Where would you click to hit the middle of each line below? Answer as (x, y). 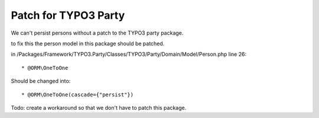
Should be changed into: (41, 81)
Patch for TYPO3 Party (68, 15)
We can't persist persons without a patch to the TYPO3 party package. (97, 33)
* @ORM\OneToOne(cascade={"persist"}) (78, 95)
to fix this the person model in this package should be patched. (88, 43)
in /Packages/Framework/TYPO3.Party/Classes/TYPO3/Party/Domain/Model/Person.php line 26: (129, 54)
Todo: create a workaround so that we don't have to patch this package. (99, 107)
